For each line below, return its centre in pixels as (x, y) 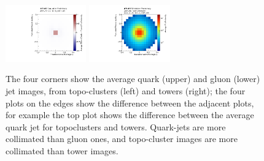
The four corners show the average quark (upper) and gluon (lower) (133, 79)
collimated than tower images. (62, 151)
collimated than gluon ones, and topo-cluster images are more (122, 139)
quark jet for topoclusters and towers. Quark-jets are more (116, 126)
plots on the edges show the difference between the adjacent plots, (130, 103)
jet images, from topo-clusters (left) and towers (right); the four (126, 91)
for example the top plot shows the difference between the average (130, 115)
